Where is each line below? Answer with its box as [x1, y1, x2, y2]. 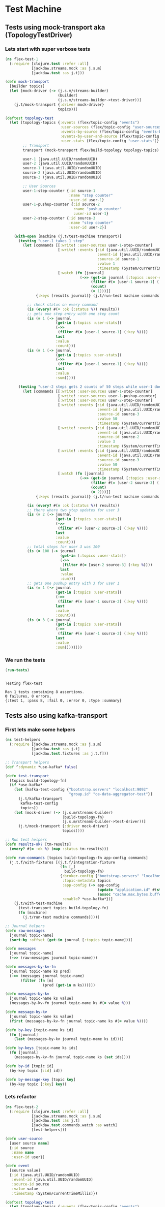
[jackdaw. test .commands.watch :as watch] [31, 1123, 118, 1128]
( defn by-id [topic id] [5, 1063, 54, 1069]
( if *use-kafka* [9, 783, 43, 788]
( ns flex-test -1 [5, 57, 38, 62]
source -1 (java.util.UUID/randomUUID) [23, 166, 102, 171]
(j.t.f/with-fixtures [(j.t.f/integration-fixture [9, 860, 115, 865]
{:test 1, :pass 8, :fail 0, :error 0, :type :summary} [5, 698, 122, 703]
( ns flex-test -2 [5, 1104, 38, 1110]
